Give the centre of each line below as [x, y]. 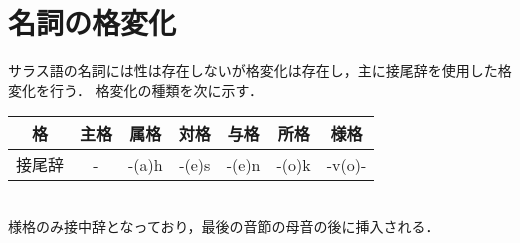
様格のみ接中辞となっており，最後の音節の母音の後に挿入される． [224, 225]
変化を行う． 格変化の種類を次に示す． [135, 89]
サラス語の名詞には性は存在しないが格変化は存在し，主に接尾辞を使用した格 [260, 70]
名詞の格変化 [92, 22]
